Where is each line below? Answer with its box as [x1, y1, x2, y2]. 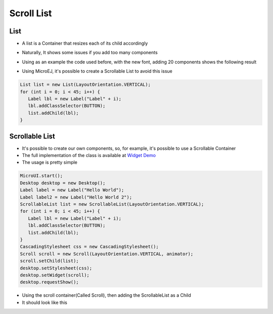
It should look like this [22, 299, 68, 305]
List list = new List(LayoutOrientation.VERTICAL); [20, 82, 151, 88]
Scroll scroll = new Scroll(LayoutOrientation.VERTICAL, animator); [20, 251, 194, 257]
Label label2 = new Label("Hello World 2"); [20, 194, 132, 200]
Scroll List [9, 8, 52, 19]
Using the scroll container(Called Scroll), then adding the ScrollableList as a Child [22, 292, 192, 298]
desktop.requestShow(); [20, 279, 79, 285]
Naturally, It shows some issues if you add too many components [22, 50, 158, 56]
